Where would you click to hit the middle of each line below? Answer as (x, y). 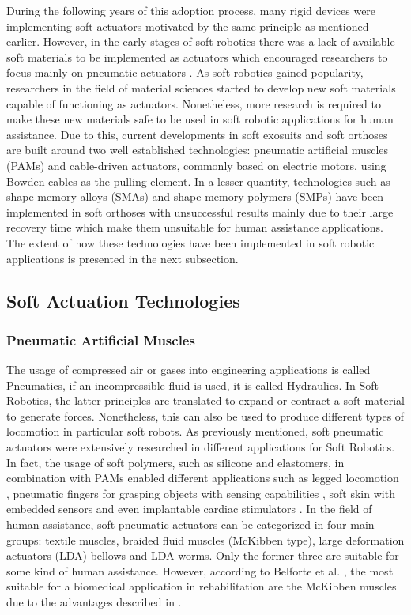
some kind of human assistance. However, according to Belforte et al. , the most (200, 570)
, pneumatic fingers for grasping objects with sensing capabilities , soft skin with (201, 493)
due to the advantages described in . (94, 602)
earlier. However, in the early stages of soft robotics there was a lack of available (201, 42)
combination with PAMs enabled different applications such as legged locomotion (203, 478)
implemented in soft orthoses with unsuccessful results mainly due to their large (200, 211)
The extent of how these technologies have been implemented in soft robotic (190, 242)
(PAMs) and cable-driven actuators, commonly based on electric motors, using (196, 165)
